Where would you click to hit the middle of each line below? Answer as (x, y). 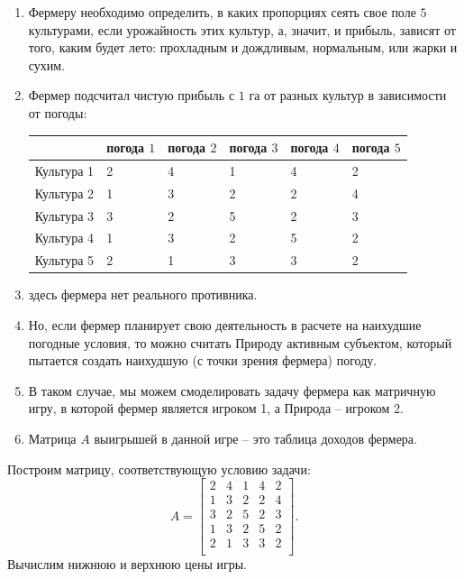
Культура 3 (64, 215)
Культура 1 (64, 170)
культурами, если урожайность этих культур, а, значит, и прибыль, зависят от (242, 29)
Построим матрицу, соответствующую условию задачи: (159, 469)
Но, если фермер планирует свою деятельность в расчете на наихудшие (225, 324)
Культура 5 (64, 260)
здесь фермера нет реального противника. (143, 294)
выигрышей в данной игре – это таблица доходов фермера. (255, 438)
